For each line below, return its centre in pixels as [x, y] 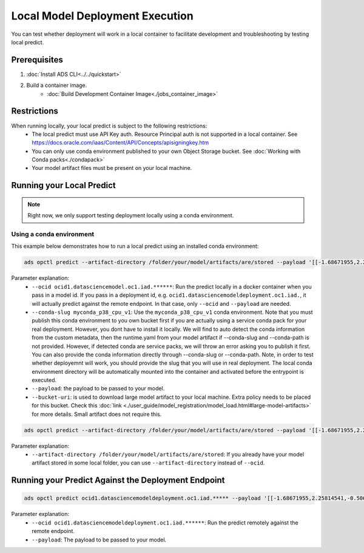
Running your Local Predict [64, 185]
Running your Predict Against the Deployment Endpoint [118, 480]
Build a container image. [57, 86]
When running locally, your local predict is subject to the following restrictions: [109, 126]
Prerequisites [37, 60]
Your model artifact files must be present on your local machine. [112, 168]
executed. [44, 380]
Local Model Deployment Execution [102, 16]
